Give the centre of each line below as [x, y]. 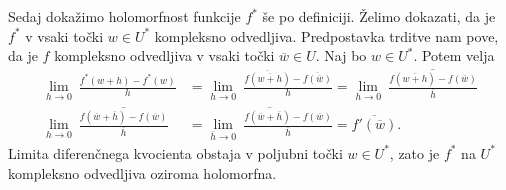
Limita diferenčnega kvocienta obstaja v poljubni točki [175, 152]
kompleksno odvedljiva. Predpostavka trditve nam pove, [326, 35]
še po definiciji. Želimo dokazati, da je [379, 16]
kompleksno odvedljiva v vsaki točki [164, 55]
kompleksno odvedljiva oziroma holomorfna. [142, 172]
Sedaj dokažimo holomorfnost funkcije [124, 16]
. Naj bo [341, 55]
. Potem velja [454, 55]
